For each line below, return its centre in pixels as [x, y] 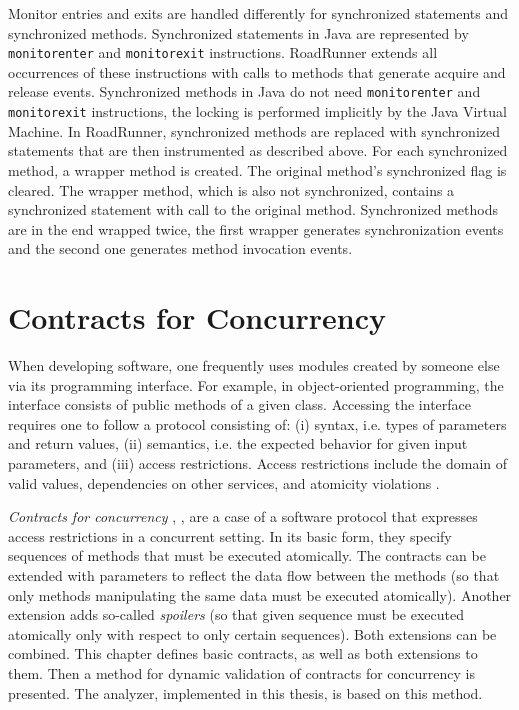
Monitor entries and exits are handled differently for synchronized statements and [258, 13]
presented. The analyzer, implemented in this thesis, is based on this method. [245, 692]
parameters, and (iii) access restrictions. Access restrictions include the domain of [258, 463]
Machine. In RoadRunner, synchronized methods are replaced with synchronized [254, 130]
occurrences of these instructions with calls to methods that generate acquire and [257, 71]
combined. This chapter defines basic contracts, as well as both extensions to [243, 653]
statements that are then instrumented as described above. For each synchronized [258, 150]
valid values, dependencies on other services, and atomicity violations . [224, 482]
